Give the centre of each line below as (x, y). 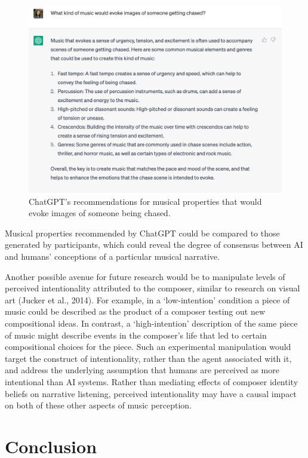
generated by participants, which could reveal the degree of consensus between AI (154, 245)
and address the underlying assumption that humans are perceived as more (142, 370)
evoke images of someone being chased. (100, 213)
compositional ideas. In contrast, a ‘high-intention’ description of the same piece (151, 323)
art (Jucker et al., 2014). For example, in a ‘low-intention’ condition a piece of (147, 299)
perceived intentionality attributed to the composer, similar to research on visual (153, 288)
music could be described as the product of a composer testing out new (135, 311)
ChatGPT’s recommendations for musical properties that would (145, 201)
